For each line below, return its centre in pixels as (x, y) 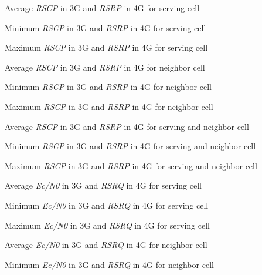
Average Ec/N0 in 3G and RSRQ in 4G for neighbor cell (106, 245)
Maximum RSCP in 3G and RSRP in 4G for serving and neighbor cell (131, 165)
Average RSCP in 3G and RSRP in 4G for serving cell (102, 8)
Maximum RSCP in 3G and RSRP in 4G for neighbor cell (109, 106)
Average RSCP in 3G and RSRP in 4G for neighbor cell (105, 67)
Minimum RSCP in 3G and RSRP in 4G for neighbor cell (108, 87)
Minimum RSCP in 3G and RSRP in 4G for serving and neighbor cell (130, 146)
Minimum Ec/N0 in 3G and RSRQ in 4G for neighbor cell (109, 264)
